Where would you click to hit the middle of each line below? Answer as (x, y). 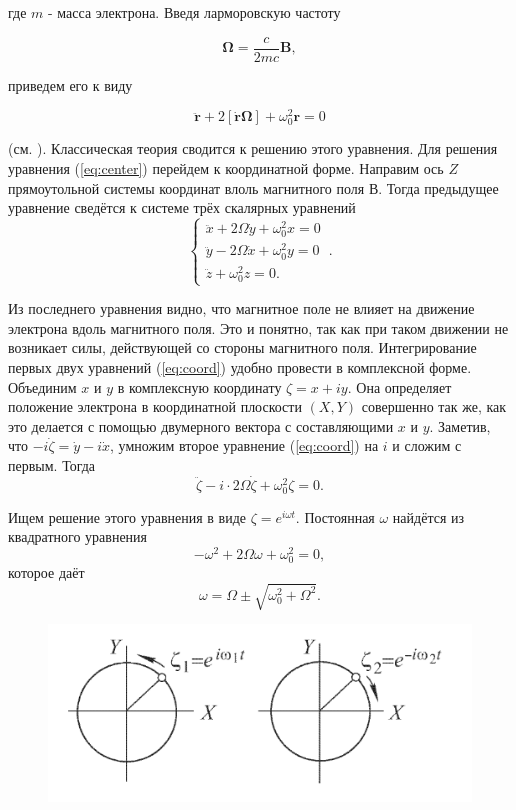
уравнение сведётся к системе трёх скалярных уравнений (182, 207)
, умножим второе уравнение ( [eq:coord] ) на (244, 445)
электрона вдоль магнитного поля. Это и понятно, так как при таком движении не (258, 327)
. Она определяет (399, 386)
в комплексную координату (199, 386)
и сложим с (427, 445)
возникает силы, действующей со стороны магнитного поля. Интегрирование (242, 347)
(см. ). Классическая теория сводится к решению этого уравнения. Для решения (253, 148)
